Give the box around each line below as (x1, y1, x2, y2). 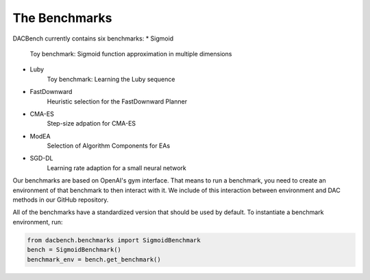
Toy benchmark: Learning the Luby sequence (47, 75, 175, 83)
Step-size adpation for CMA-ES (47, 119, 136, 128)
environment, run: (12, 218, 63, 226)
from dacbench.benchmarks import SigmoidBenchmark (27, 236, 201, 244)
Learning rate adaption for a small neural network (47, 163, 186, 172)
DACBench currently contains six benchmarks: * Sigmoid (12, 34, 174, 43)
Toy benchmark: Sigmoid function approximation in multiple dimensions (29, 49, 232, 58)
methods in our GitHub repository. (12, 196, 109, 204)
